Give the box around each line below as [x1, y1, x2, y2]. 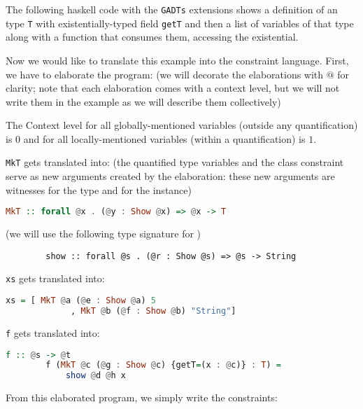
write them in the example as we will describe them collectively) [6, 94, 281, 109]
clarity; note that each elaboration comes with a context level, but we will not [6, 81, 340, 95]
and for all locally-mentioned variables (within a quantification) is [23, 131, 306, 146]
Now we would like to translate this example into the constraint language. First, [6, 53, 349, 67]
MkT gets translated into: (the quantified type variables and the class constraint [6, 155, 344, 169]
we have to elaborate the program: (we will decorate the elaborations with [6, 67, 324, 81]
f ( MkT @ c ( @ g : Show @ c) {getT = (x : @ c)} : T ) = [45, 360, 281, 370]
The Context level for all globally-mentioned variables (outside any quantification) [6, 118, 358, 132]
